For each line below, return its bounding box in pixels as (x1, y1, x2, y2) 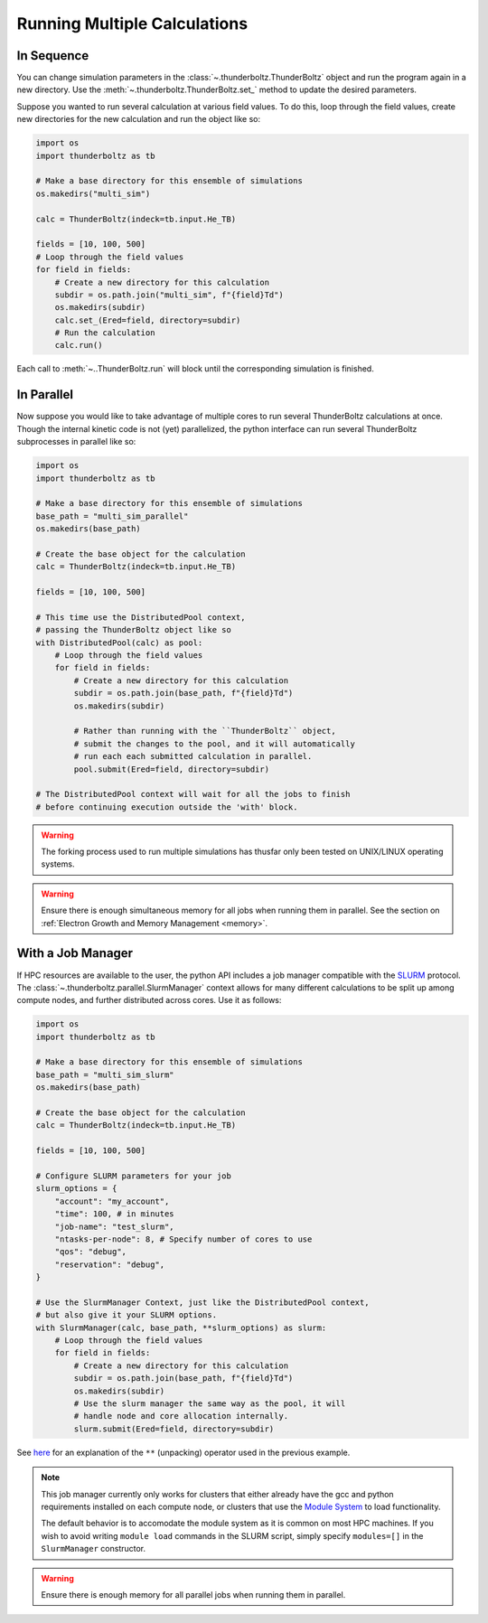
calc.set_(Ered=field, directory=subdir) (54, 314, 241, 325)
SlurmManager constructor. (41, 1543, 146, 1554)
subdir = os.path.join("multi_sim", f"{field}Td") (54, 289, 284, 300)
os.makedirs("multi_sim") (35, 188, 151, 199)
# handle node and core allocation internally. (73, 1411, 289, 1421)
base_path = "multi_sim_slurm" (35, 1069, 175, 1080)
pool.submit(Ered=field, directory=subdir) (73, 764, 270, 774)
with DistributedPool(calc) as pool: (35, 637, 203, 648)
